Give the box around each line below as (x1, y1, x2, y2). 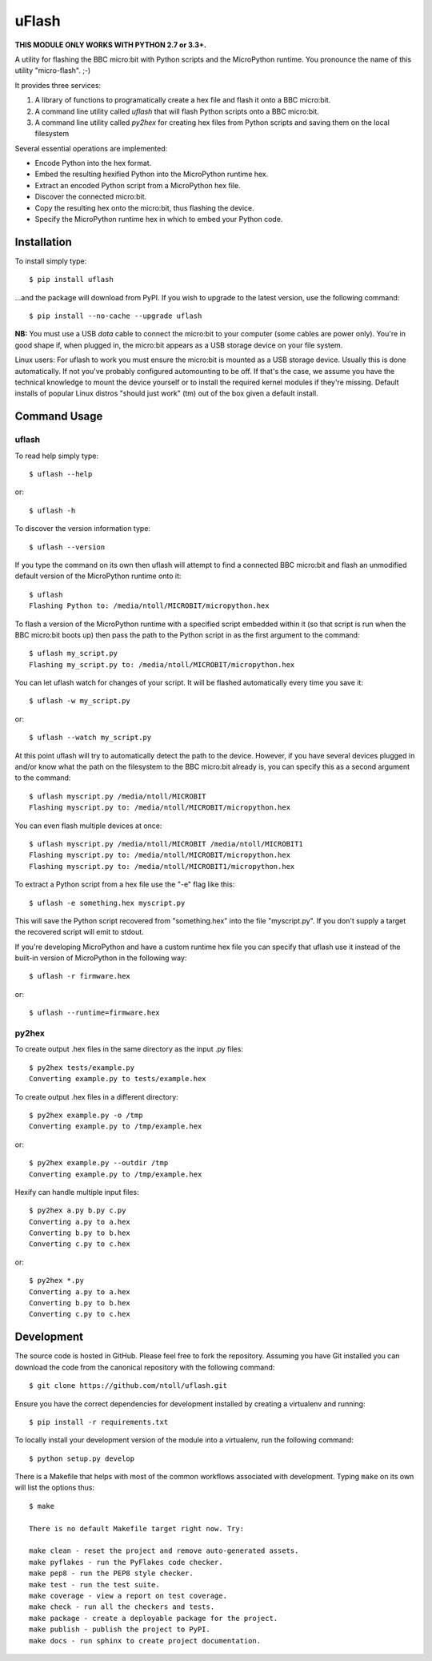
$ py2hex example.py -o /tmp (29, 1110, 143, 1120)
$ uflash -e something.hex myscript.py (29, 898, 186, 907)
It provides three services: (14, 80, 102, 90)
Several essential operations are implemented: (14, 143, 168, 153)
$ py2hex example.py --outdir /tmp (29, 1158, 169, 1168)
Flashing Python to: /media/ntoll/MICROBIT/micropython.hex (29, 601, 270, 610)
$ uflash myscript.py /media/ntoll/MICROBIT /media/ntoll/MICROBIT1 (29, 839, 303, 848)
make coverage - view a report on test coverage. (29, 1591, 228, 1600)
